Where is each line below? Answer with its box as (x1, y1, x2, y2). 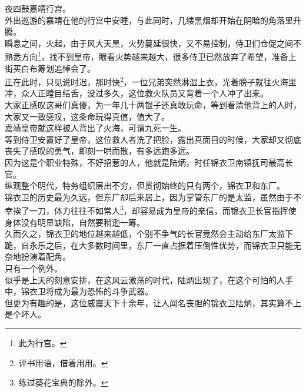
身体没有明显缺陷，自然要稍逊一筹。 (5, 216, 145, 228)
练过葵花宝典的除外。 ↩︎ (18, 376, 108, 388)
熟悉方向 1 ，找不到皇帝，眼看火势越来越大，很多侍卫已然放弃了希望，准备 (5, 49, 288, 63)
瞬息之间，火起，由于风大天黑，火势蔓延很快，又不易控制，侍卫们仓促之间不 (5, 36, 301, 49)
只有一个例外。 (5, 262, 62, 274)
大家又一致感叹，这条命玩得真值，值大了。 (5, 110, 169, 122)
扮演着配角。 (21, 250, 71, 263)
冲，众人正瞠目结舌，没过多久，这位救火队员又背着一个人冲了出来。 (5, 87, 268, 99)
